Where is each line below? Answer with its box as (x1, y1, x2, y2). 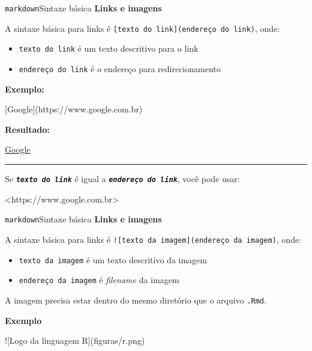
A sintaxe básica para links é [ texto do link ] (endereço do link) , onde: (5, 22, 280, 34)
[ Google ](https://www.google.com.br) (5, 103, 143, 115)
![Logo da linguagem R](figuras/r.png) (5, 334, 145, 347)
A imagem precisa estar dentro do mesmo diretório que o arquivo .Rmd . (5, 293, 266, 306)
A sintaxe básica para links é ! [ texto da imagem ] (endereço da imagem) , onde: (5, 233, 302, 245)
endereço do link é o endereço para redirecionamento (19, 62, 221, 75)
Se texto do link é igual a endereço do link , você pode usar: (5, 172, 240, 185)
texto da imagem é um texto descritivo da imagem (19, 253, 207, 266)
